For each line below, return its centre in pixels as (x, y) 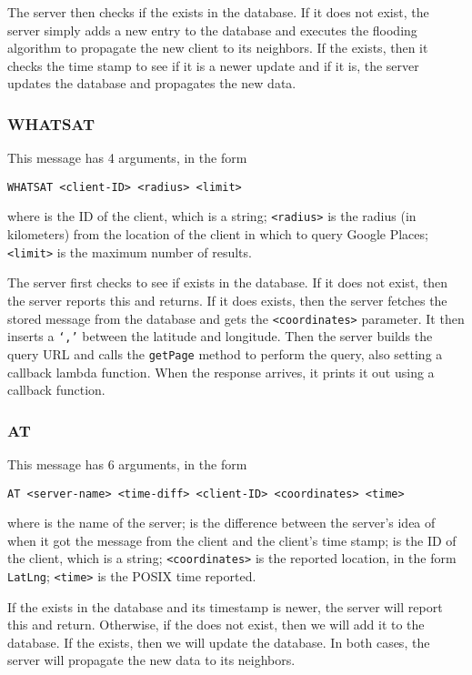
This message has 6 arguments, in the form (127, 463)
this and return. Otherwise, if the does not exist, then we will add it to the (216, 625)
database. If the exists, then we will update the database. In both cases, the (219, 642)
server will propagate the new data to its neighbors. (151, 660)
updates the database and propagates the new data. (152, 83)
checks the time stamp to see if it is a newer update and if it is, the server (213, 65)
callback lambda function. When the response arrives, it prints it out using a (221, 372)
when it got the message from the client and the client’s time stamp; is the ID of (232, 540)
